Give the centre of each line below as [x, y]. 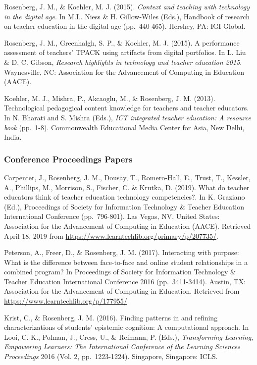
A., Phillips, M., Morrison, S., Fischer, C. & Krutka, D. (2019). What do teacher [127, 187]
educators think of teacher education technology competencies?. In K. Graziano [125, 197]
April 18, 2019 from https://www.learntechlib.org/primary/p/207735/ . [111, 235]
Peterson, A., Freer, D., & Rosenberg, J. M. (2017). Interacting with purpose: [122, 252]
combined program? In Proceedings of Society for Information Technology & [120, 272]
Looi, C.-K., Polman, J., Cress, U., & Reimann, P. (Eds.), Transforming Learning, [129, 337]
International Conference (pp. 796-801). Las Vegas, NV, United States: [112, 216]
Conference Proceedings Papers [68, 159]
